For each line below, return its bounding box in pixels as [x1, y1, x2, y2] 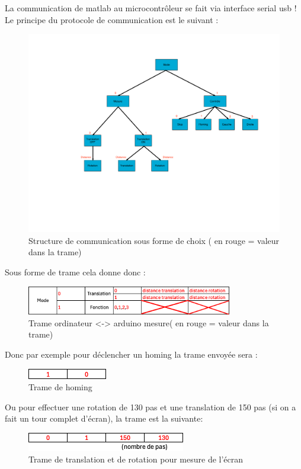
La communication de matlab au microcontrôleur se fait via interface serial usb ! [5, 2, 297, 14]
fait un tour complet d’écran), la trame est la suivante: [5, 412, 203, 425]
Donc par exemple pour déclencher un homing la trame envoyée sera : [5, 348, 258, 360]
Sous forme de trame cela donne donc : [5, 265, 146, 278]
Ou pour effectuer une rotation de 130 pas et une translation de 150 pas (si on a [5, 400, 296, 413]
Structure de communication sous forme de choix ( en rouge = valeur [28, 234, 280, 246]
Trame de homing [28, 381, 92, 393]
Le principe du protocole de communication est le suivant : [5, 13, 219, 25]
